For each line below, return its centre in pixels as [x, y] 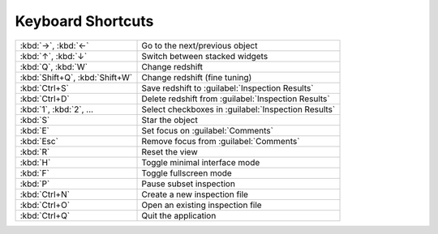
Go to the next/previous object [200, 45]
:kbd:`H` [35, 162]
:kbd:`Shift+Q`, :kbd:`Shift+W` [76, 77]
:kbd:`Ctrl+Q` [45, 215]
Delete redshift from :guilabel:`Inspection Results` [236, 99]
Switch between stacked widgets [205, 56]
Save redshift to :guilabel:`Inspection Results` [228, 87]
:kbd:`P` [35, 184]
